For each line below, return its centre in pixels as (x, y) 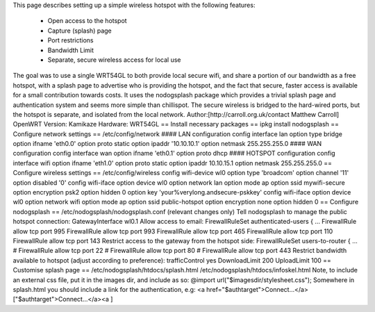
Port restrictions (70, 40)
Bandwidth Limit (70, 50)
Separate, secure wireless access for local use (114, 60)
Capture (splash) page (80, 31)
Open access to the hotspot (87, 21)
